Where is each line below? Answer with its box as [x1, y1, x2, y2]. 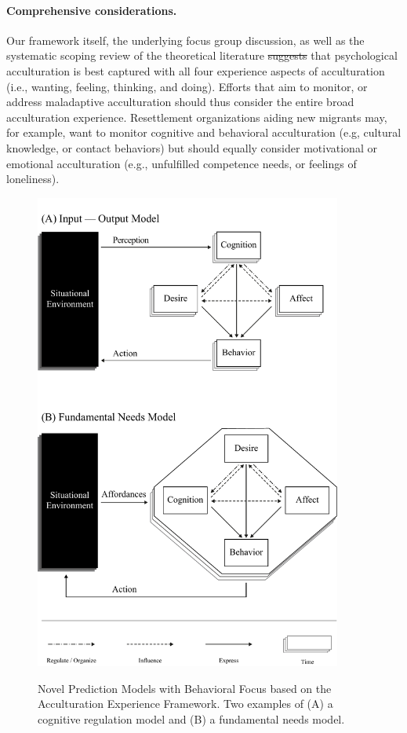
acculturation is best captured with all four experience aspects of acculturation [6, 62, 385, 79]
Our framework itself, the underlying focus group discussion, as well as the [6, 31, 365, 48]
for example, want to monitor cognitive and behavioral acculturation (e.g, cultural [6, 124, 402, 141]
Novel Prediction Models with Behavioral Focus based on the [38, 680, 332, 696]
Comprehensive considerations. [6, 2, 177, 18]
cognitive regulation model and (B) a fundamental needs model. [38, 711, 345, 728]
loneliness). [6, 170, 60, 187]
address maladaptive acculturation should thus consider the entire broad [6, 93, 354, 110]
